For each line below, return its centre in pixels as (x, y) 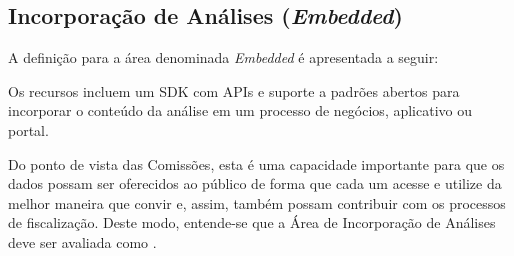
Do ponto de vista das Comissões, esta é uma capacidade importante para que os (256, 163)
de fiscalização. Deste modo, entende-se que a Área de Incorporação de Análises (252, 222)
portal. (28, 129)
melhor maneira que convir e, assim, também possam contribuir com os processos (257, 202)
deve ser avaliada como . (82, 241)
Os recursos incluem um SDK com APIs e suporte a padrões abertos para (234, 90)
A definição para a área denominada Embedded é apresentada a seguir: (223, 57)
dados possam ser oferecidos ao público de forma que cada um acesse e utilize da (255, 183)
